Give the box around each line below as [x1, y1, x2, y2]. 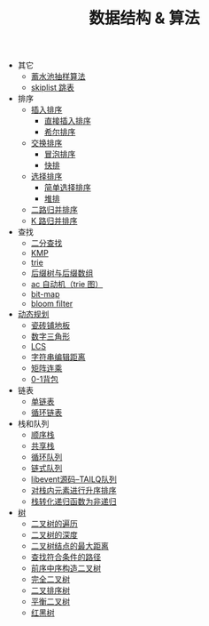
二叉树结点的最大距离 [30, 541, 109, 551]
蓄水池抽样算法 [30, 71, 86, 82]
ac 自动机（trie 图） [30, 279, 104, 290]
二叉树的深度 [30, 530, 78, 541]
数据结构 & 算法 [88, 8, 201, 28]
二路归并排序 [30, 205, 78, 215]
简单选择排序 [43, 182, 91, 193]
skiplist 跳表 [30, 82, 75, 93]
